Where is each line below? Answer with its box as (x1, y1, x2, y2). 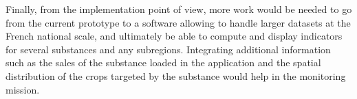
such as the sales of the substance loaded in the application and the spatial (6, 55, 321, 70)
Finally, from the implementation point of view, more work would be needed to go (6, 2, 352, 16)
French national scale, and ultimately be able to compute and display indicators (6, 29, 343, 43)
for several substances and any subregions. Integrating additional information (6, 42, 331, 56)
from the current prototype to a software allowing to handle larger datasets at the (6, 15, 351, 29)
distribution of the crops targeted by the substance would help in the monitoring (6, 68, 346, 83)
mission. (6, 82, 40, 96)
